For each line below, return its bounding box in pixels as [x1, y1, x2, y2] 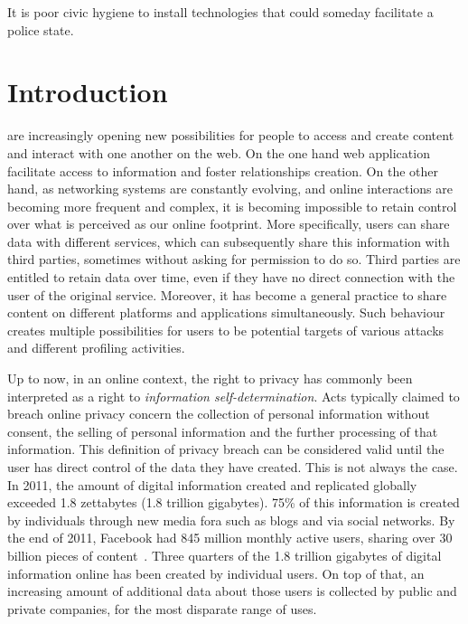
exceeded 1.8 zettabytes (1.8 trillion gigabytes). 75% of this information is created [7, 493, 460, 512]
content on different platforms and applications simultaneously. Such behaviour [7, 303, 445, 322]
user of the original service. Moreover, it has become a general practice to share [7, 285, 447, 304]
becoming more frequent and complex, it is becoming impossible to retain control [7, 196, 457, 215]
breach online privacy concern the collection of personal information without [7, 404, 430, 423]
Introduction [7, 73, 168, 110]
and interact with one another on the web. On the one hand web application [7, 143, 430, 162]
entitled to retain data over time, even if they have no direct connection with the [7, 268, 455, 287]
